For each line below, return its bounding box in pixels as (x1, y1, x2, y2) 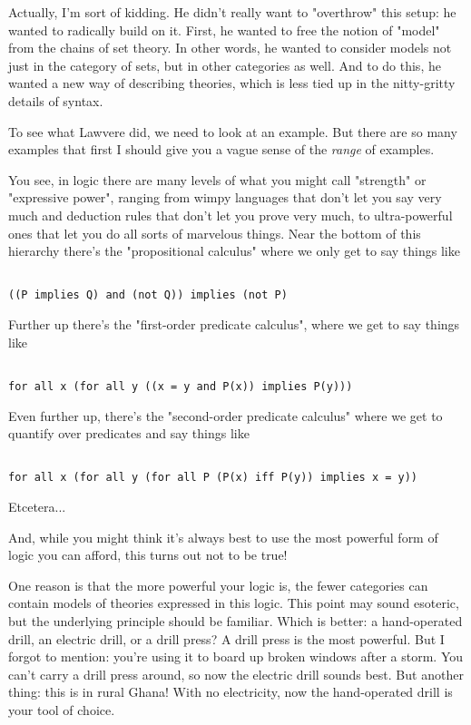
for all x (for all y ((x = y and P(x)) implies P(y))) (8, 379, 353, 393)
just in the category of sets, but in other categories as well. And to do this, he (8, 55, 441, 74)
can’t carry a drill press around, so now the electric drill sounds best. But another (8, 664, 464, 683)
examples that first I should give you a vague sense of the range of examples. (8, 140, 435, 159)
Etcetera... (8, 497, 66, 516)
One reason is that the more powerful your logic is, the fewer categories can (8, 575, 428, 594)
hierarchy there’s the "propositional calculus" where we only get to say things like (8, 241, 460, 260)
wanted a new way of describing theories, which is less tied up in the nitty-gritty (8, 73, 456, 93)
